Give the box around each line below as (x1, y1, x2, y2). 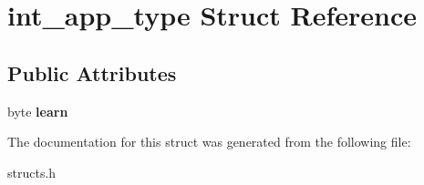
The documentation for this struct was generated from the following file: (7, 132, 411, 151)
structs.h (7, 162, 57, 181)
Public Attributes (7, 58, 177, 87)
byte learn (7, 101, 68, 120)
